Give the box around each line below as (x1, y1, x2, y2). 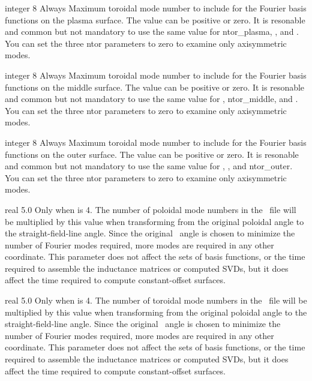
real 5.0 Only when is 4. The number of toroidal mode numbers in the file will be (5, 294, 307, 307)
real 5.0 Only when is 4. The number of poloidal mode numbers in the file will (5, 203, 296, 215)
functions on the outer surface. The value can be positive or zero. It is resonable (5, 148, 299, 160)
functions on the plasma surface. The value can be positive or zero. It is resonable (5, 13, 305, 26)
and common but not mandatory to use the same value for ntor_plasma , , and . (5, 25, 299, 38)
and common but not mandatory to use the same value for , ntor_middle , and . (5, 92, 298, 105)
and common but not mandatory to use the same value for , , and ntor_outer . (5, 160, 293, 172)
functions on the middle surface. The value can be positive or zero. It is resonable (5, 80, 305, 93)
